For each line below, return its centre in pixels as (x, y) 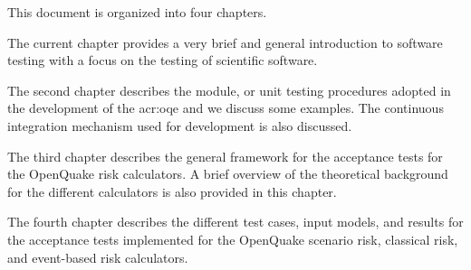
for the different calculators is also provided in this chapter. (172, 191)
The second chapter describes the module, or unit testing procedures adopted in (229, 90)
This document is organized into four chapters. (137, 12)
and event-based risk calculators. (98, 257)
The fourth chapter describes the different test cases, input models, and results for (235, 222)
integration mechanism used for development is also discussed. (180, 125)
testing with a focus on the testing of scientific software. (163, 60)
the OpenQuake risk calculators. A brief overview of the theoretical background (228, 174)
